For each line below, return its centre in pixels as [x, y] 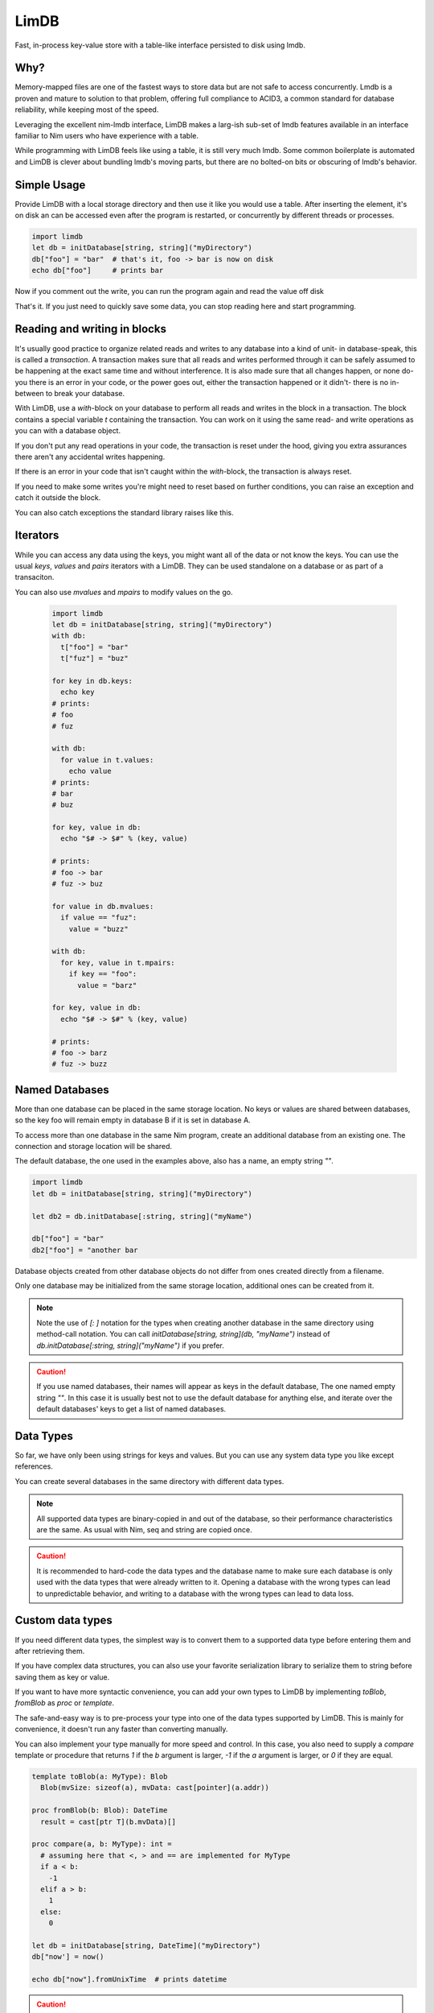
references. [34, 1466]
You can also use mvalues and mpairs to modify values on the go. [124, 592]
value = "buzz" [98, 929]
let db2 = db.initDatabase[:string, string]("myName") [142, 1216]
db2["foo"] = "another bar [85, 1250]
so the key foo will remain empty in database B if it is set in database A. [133, 1120]
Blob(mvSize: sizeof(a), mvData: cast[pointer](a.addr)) [155, 1788]
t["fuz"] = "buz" [94, 659]
